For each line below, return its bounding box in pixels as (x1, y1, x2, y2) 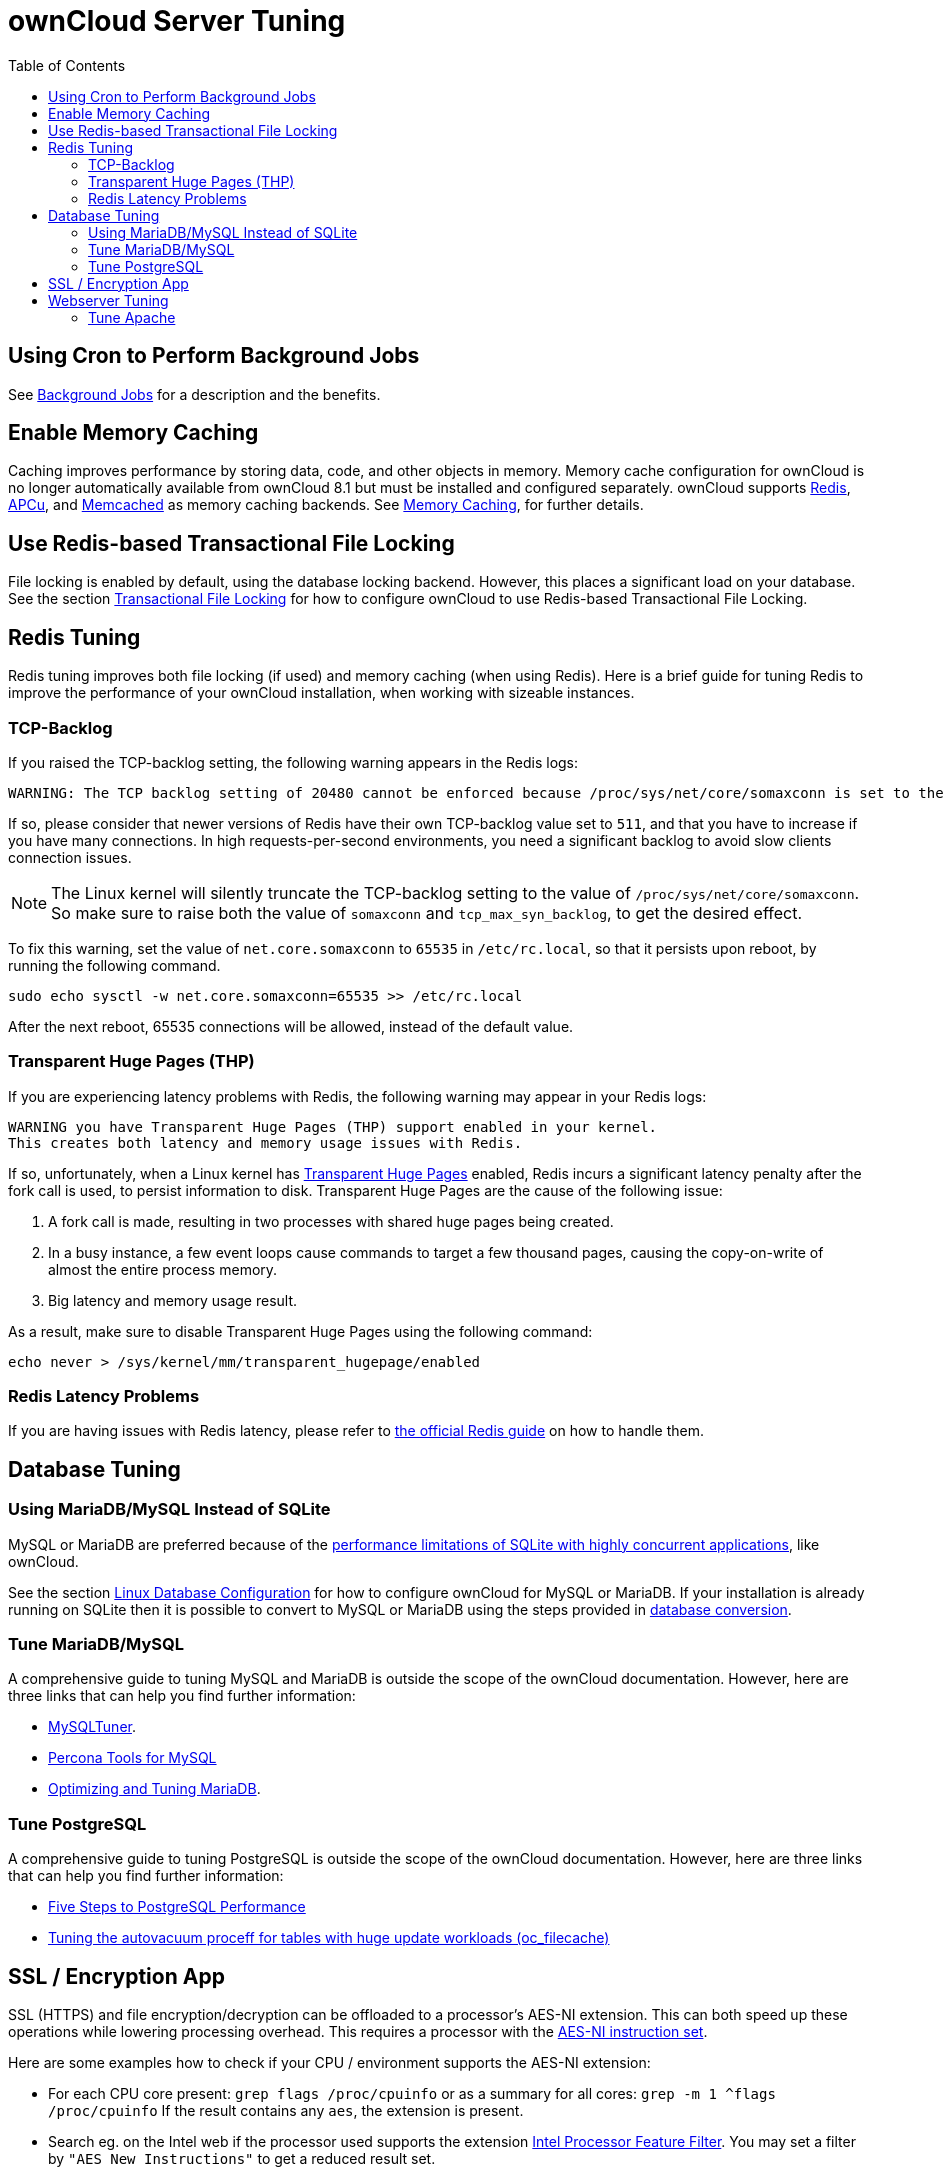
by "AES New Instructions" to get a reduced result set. (48, 2149, 436, 2167)
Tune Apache (88, 308, 176, 326)
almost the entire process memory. (48, 1260, 278, 1278)
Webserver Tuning (48, 291, 169, 309)
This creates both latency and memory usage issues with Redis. (8, 1134, 523, 1151)
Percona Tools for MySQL (48, 1749, 217, 1767)
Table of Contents (8, 56, 126, 74)
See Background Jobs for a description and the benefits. (8, 385, 381, 403)
